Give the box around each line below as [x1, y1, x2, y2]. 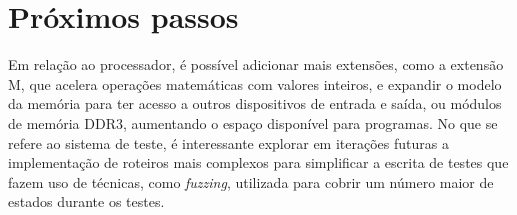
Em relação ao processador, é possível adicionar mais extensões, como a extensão [8, 54, 504, 75]
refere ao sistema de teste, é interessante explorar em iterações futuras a [8, 132, 449, 153]
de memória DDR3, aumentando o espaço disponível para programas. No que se [8, 112, 498, 133]
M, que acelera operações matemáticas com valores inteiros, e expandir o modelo [8, 73, 502, 94]
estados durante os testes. [8, 191, 165, 212]
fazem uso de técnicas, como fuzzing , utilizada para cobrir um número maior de [8, 171, 494, 192]
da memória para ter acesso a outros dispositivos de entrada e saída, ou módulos [8, 93, 502, 114]
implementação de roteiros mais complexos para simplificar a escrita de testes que [8, 152, 509, 173]
